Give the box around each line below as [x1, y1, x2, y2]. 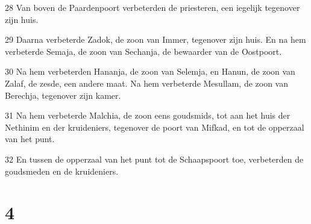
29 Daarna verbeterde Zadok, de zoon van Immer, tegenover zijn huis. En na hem [5, 33, 306, 46]
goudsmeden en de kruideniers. [5, 164, 119, 177]
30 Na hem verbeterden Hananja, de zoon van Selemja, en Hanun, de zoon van [5, 65, 295, 78]
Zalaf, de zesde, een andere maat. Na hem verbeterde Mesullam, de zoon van [5, 76, 288, 89]
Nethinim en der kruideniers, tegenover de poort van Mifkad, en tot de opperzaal [5, 120, 304, 133]
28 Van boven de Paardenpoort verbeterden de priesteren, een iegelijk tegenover [5, 1, 300, 13]
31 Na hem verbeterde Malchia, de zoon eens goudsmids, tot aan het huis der [5, 109, 291, 122]
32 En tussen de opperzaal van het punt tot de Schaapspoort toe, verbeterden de [5, 152, 304, 165]
